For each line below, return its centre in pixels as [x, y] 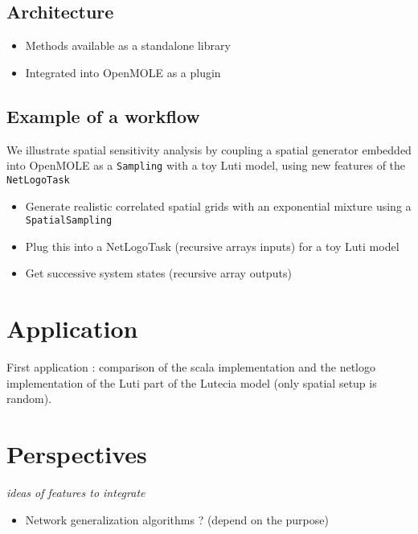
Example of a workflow [103, 115]
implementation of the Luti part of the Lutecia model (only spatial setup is [192, 382]
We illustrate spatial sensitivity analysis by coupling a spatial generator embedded [209, 149]
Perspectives [77, 454]
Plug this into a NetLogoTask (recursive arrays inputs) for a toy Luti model [212, 246]
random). [29, 398]
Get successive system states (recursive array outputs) [158, 273]
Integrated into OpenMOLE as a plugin [123, 72]
